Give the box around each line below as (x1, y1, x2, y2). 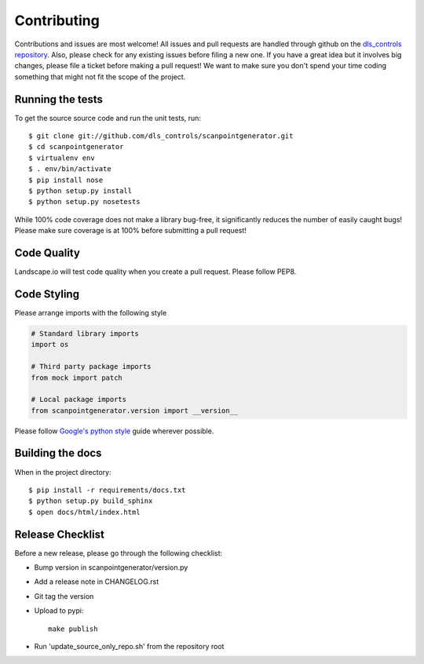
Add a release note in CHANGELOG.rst (34, 577, 159, 586)
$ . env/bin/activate (28, 165, 111, 173)
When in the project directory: (14, 467, 111, 476)
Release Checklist (14, 527, 105, 541)
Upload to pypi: (34, 606, 84, 615)
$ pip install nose (28, 175, 104, 184)
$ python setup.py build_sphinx (28, 497, 153, 505)
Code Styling (14, 287, 80, 301)
